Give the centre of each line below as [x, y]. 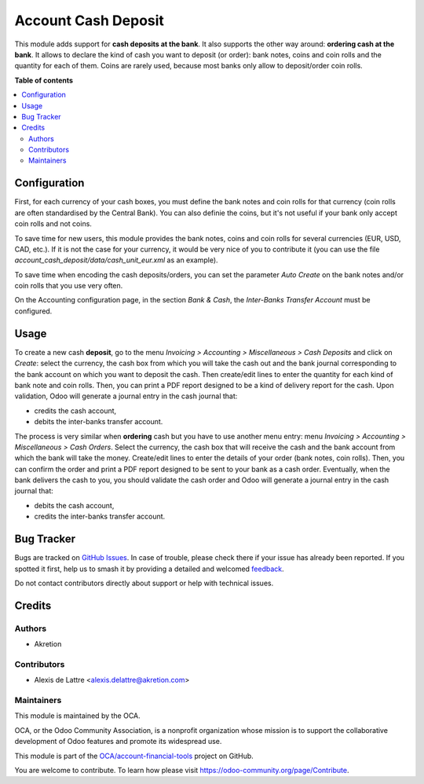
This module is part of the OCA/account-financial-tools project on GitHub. [134, 756]
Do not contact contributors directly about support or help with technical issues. [144, 583]
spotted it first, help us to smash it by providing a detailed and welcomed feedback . [149, 569]
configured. [33, 311]
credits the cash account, [75, 410]
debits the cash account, [74, 505]
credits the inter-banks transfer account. [100, 517]
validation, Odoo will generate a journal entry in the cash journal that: [126, 396]
